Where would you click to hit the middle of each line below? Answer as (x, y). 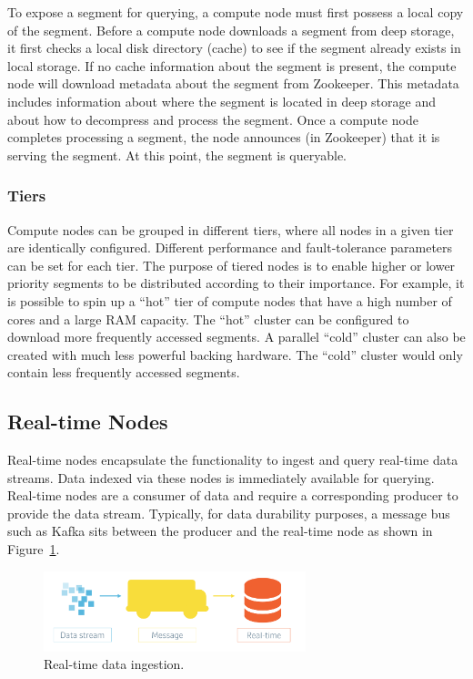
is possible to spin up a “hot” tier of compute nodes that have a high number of (230, 300)
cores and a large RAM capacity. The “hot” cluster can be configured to (208, 319)
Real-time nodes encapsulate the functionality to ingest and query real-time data (233, 460)
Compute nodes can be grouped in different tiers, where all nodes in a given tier (231, 229)
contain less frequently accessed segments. (124, 372)
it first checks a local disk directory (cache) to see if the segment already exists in (234, 48)
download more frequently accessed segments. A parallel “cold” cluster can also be (236, 337)
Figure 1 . (34, 549)
